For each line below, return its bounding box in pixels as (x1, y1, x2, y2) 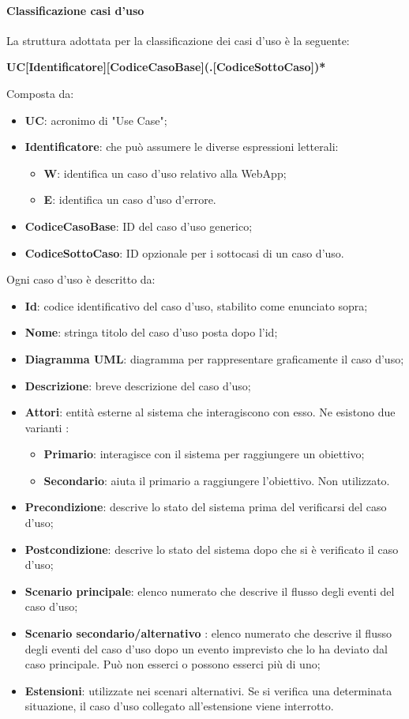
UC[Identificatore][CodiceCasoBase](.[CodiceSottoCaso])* (6, 58, 326, 75)
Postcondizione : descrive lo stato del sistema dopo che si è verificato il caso (24, 540, 399, 557)
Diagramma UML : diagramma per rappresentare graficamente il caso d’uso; (24, 350, 404, 367)
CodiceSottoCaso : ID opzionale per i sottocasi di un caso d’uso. (24, 244, 344, 261)
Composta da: (6, 85, 74, 101)
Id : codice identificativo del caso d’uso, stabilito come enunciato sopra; (24, 297, 368, 314)
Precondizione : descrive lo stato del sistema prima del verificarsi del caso (24, 499, 387, 515)
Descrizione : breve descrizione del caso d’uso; (24, 377, 251, 393)
